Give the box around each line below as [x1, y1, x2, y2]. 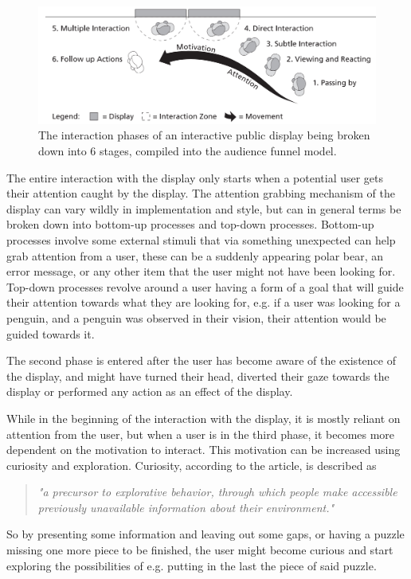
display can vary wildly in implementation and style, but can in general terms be [6, 200, 401, 217]
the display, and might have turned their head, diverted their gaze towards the [6, 367, 389, 384]
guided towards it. [6, 325, 95, 342]
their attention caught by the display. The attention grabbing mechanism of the [6, 185, 395, 201]
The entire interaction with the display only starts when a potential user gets [6, 169, 384, 186]
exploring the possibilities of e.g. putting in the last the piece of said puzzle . [6, 557, 377, 573]
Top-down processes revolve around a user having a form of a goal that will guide [6, 278, 404, 295]
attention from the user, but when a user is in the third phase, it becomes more [6, 425, 395, 442]
